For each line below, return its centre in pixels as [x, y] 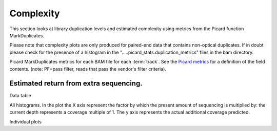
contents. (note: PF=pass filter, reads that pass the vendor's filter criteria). [88, 69]
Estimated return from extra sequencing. [76, 84]
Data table [21, 96]
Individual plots [26, 122]
